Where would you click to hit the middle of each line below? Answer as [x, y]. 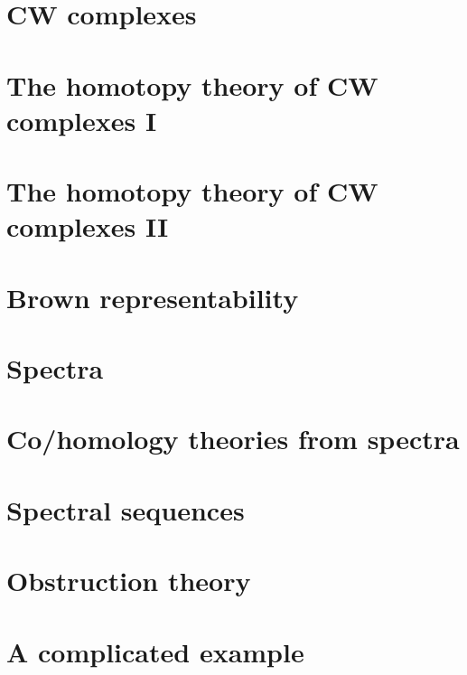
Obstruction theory [129, 581]
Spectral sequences [126, 509]
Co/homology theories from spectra [233, 439]
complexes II [88, 226]
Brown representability [153, 297]
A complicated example [155, 651]
